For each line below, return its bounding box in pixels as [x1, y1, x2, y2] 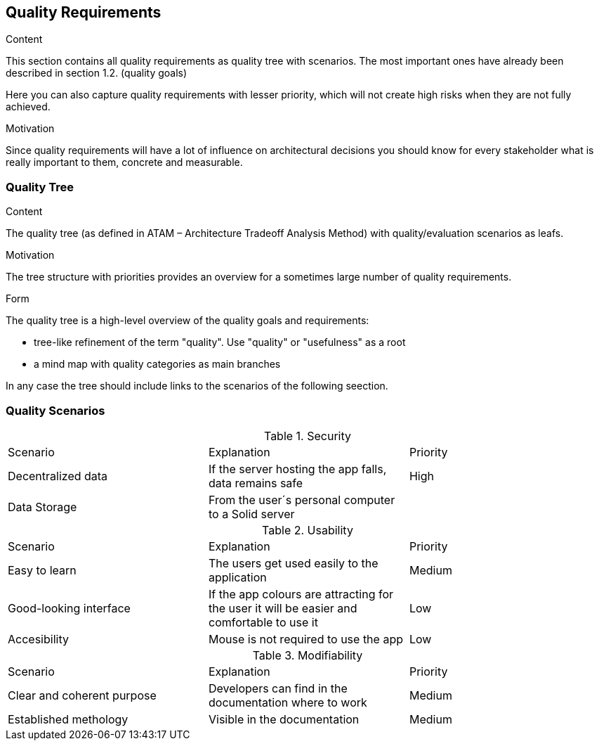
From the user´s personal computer [208, 492, 395, 507]
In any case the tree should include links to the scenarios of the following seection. [6, 380, 388, 392]
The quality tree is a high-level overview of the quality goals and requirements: [6, 314, 369, 327]
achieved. [6, 101, 51, 113]
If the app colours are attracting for [208, 586, 394, 601]
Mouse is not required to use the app [208, 631, 403, 646]
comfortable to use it [208, 615, 318, 629]
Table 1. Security [263, 428, 352, 443]
